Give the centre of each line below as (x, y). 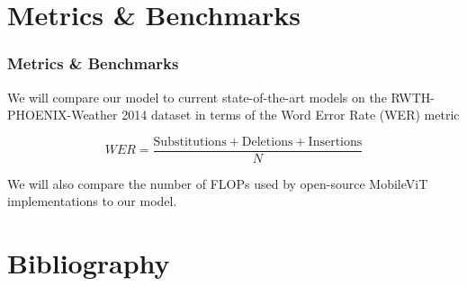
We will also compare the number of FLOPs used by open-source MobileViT (218, 183)
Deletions (267, 142)
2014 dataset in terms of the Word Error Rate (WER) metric (291, 115)
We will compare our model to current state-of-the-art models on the (197, 97)
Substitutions (190, 142)
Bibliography (89, 263)
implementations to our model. (92, 201)
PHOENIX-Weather (63, 115)
